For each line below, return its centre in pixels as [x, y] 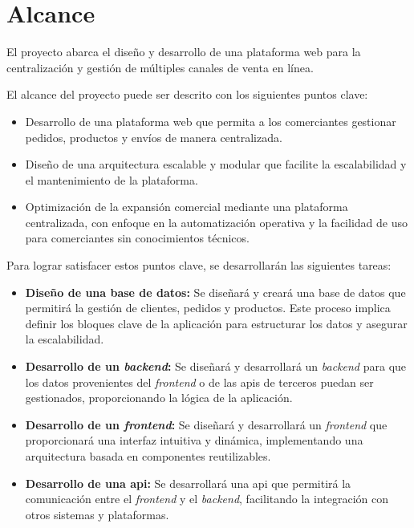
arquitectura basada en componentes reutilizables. [148, 456]
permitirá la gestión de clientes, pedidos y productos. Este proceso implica [208, 308]
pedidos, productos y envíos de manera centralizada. [154, 137]
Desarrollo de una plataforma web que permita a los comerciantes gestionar [211, 121]
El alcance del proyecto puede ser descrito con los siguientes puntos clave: [187, 94]
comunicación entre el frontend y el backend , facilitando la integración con [207, 499]
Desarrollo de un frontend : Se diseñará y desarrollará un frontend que [206, 424]
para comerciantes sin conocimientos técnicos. [137, 238]
